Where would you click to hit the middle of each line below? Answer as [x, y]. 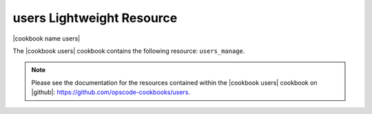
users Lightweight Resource [95, 18]
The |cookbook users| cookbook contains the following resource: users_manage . [129, 51]
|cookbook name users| [46, 38]
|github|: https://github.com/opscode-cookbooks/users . [111, 92]
